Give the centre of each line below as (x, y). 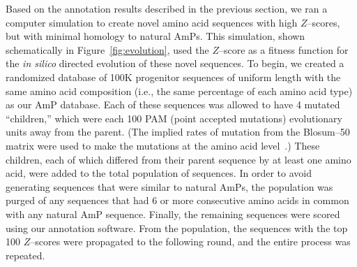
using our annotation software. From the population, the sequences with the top (177, 228)
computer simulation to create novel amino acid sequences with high (152, 22)
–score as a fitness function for (283, 49)
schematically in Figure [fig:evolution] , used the (107, 49)
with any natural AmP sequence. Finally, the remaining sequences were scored (173, 214)
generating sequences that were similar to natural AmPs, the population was (169, 186)
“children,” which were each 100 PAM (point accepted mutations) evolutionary (174, 118)
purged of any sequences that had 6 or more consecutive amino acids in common (177, 200)
